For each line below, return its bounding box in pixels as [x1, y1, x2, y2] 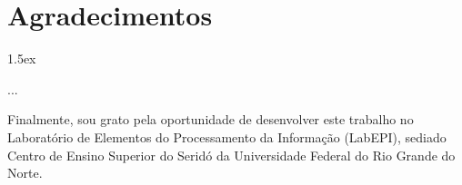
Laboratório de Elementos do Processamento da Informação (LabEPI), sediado [7, 127, 447, 146]
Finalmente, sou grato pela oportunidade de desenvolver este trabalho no [7, 110, 414, 129]
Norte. [7, 163, 43, 182]
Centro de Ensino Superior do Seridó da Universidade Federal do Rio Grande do [7, 145, 456, 164]
